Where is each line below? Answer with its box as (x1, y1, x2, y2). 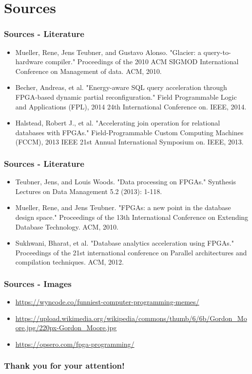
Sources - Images (4, 277, 72, 289)
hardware (15, 56, 43, 67)
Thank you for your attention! (4, 359, 125, 372)
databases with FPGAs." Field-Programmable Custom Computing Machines (15, 127, 244, 137)
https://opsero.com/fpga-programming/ (15, 338, 135, 349)
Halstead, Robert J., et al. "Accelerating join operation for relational (15, 118, 220, 128)
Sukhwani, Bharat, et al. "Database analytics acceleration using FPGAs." (15, 238, 234, 248)
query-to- (203, 47, 231, 57)
